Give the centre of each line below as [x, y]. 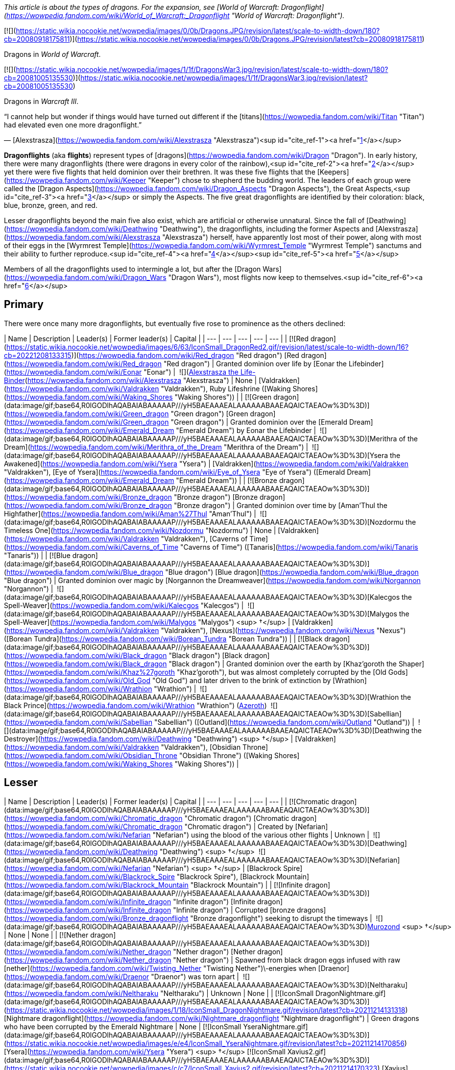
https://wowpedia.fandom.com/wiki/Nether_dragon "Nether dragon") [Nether [131, 951]
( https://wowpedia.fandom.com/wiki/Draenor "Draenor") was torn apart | [122, 976]
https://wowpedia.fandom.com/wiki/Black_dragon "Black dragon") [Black [124, 655]
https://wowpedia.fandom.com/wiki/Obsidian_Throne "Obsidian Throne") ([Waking [140, 755]
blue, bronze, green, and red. [51, 205]
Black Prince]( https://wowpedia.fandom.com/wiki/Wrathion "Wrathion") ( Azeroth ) [135, 705]
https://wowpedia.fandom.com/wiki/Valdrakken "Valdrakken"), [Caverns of [127, 538]
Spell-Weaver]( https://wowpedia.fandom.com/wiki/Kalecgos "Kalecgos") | [124, 605]
